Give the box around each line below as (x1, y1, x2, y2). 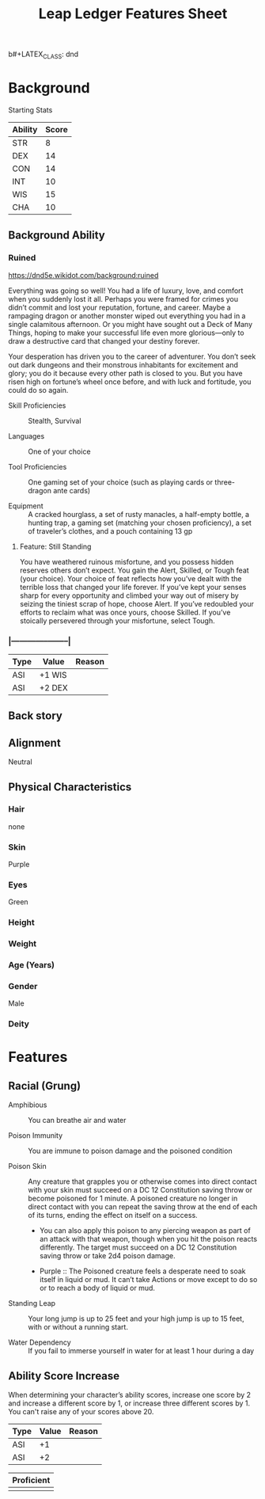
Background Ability (8, 229, 105, 242)
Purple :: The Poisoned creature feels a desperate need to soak (39, 1266, 247, 1276)
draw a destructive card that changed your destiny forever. (8, 336, 200, 345)
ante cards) (52, 485, 91, 495)
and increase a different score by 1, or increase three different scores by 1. (8, 1398, 251, 1408)
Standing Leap (8, 1299, 56, 1308)
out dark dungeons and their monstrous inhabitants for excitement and (8, 360, 239, 369)
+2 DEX (39, 682, 69, 693)
